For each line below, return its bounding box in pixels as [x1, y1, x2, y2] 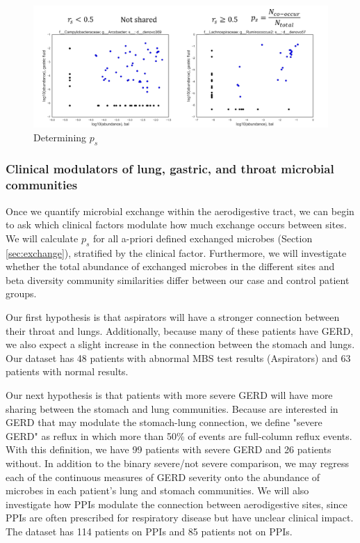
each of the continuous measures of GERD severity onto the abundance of [6, 469, 320, 484]
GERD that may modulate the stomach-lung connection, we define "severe [6, 415, 322, 430]
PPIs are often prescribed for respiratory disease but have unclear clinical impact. [6, 510, 354, 525]
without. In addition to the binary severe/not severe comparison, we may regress [6, 455, 350, 470]
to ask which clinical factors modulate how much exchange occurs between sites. [6, 217, 347, 232]
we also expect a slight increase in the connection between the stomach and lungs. [6, 337, 355, 352]
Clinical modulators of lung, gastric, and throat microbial [6, 160, 334, 178]
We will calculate [6, 230, 79, 245]
